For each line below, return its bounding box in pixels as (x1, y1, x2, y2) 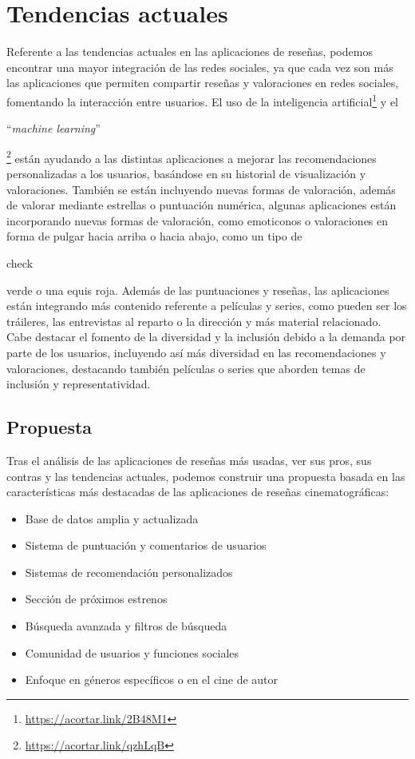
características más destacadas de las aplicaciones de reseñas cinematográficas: (6, 483, 389, 500)
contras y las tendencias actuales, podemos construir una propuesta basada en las (6, 467, 405, 484)
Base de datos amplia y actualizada (25, 510, 199, 527)
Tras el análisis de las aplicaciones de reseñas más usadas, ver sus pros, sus (6, 451, 372, 468)
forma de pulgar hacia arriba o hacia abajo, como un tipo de (6, 228, 302, 244)
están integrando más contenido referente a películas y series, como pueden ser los (6, 297, 407, 314)
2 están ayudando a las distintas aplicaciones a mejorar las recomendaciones (6, 147, 377, 166)
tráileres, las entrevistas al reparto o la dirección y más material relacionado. (6, 312, 381, 329)
